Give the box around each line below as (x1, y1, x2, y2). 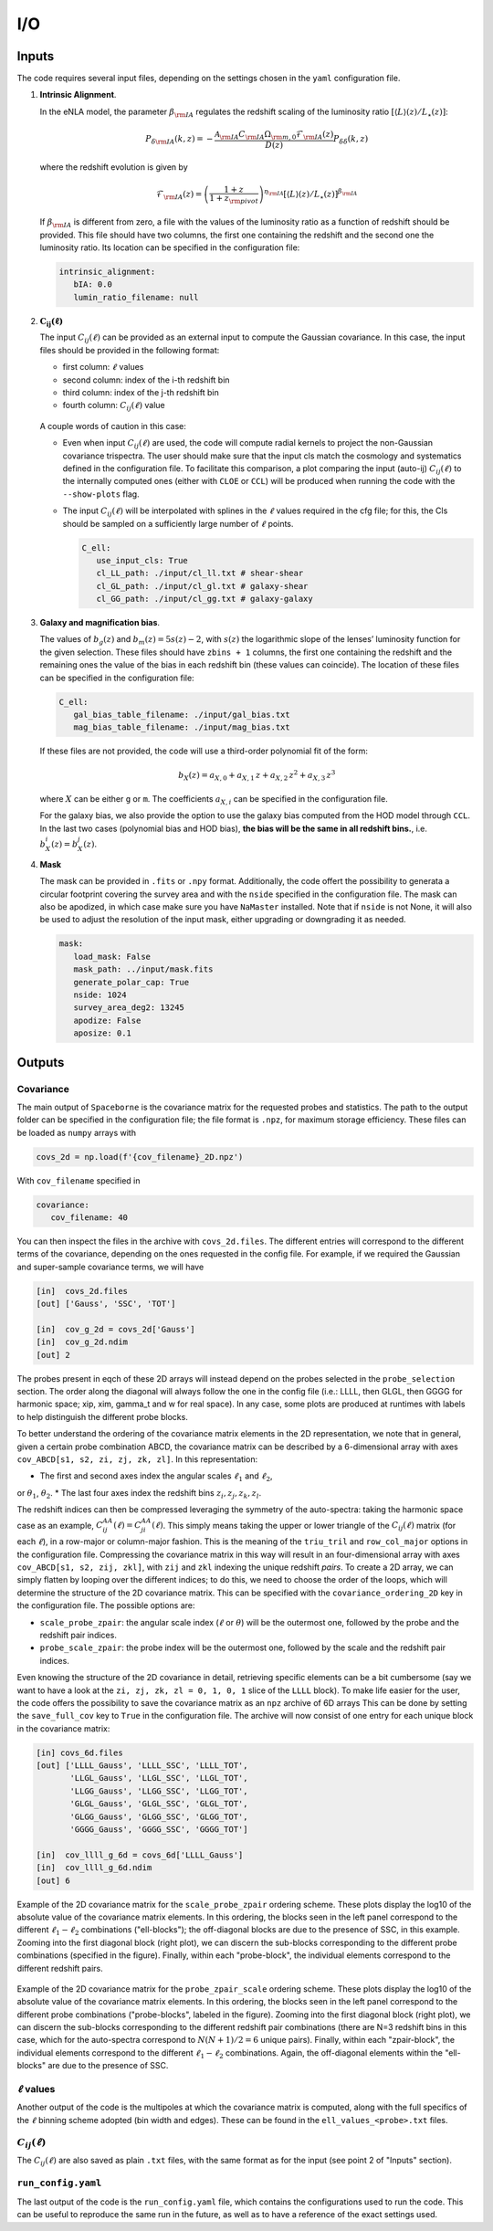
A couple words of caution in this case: (39, 420, 186, 431)
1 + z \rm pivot (209, 193, 259, 205)
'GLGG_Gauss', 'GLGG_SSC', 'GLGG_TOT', (69, 1811, 248, 1822)
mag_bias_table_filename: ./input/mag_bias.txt (73, 722, 291, 732)
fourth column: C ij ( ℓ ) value (62, 400, 166, 413)
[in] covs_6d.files (36, 1747, 123, 1758)
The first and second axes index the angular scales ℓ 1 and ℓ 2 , (39, 1470, 273, 1484)
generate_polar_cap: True (73, 977, 190, 987)
